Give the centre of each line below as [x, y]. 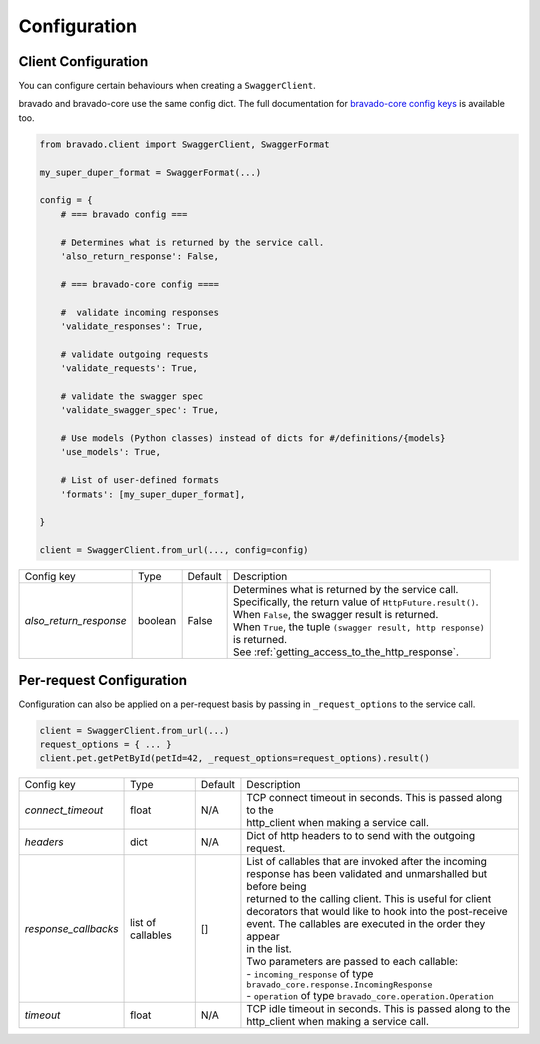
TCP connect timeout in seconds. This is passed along [374, 798]
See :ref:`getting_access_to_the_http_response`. [346, 652]
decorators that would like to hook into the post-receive [377, 912]
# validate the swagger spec [132, 396]
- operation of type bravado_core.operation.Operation [370, 996]
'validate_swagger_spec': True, [140, 410]
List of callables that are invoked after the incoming [366, 862]
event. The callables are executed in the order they [366, 924]
